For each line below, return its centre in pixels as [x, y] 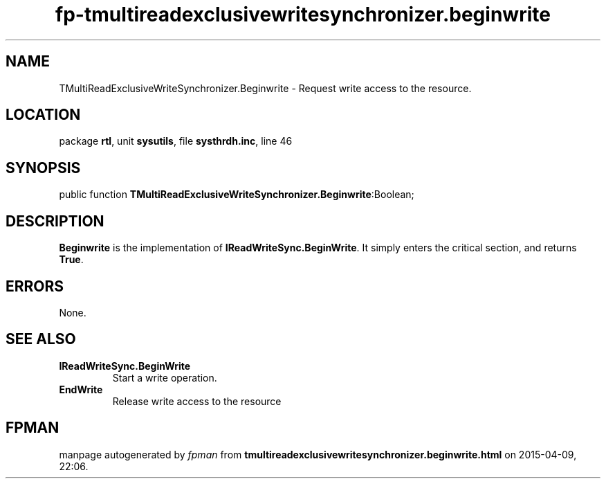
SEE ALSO [41, 339]
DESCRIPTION [55, 221]
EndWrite [81, 389]
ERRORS [35, 286]
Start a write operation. [165, 377]
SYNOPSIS [43, 168]
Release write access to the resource [197, 401]
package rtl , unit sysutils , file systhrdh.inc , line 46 [176, 141]
